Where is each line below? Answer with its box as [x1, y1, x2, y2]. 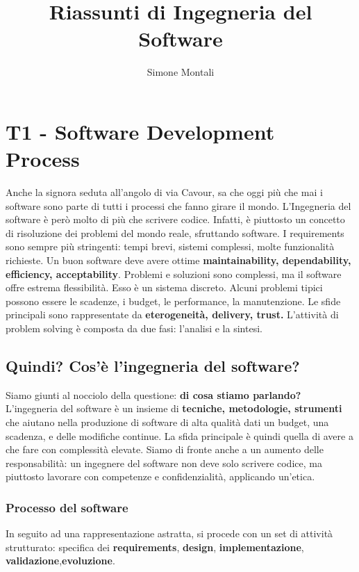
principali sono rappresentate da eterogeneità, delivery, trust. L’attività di [6, 307, 339, 322]
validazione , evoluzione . [6, 553, 115, 568]
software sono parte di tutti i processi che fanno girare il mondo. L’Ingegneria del [6, 198, 351, 213]
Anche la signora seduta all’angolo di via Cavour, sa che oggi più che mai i [6, 185, 323, 199]
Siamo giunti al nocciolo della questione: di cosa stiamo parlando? [6, 387, 301, 402]
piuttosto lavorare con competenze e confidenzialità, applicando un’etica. [6, 469, 315, 484]
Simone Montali [147, 65, 215, 79]
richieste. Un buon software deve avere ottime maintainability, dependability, [6, 253, 351, 267]
